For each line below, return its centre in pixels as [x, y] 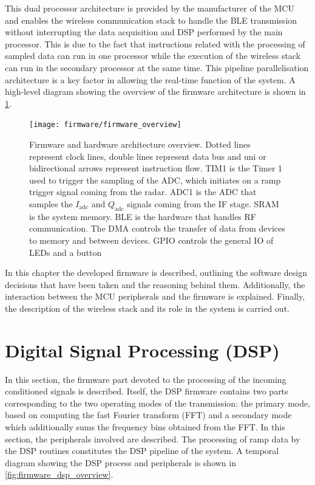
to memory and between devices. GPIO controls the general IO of [151, 240]
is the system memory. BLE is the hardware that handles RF [143, 216]
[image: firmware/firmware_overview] [105, 125]
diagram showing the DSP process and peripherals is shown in [120, 462]
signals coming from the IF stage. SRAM [203, 203]
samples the [51, 203]
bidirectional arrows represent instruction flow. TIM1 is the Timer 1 [156, 168]
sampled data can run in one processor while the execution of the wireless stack [153, 56]
